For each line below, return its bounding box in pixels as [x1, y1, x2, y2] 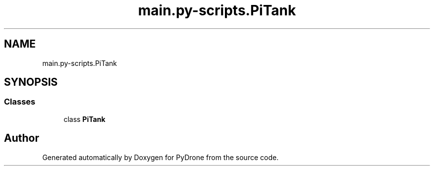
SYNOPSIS [4, 76, 58, 89]
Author [4, 132, 39, 145]
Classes [4, 97, 36, 107]
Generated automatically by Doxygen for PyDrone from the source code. [42, 153, 279, 162]
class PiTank [63, 114, 106, 123]
